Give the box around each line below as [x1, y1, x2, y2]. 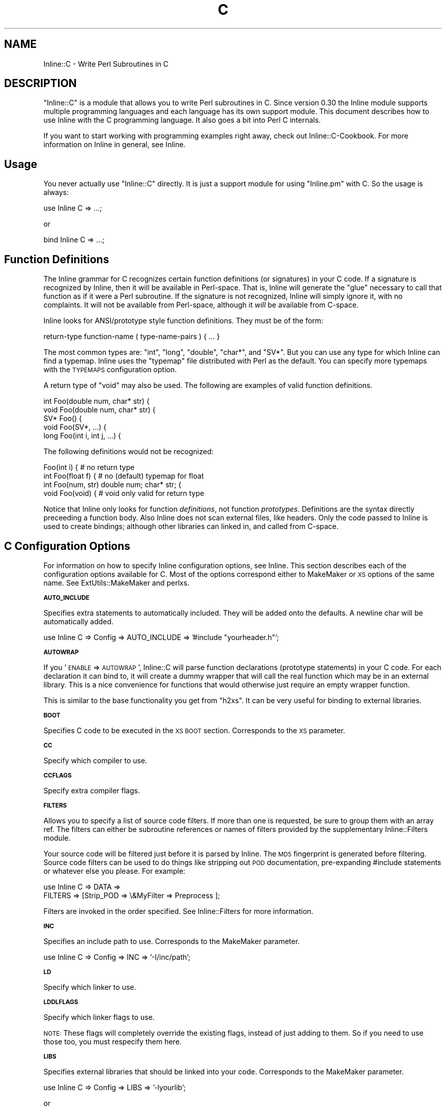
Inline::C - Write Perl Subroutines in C [43, 59, 169, 68]
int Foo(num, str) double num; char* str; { [43, 480, 182, 489]
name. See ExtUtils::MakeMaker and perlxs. [43, 578, 189, 587]
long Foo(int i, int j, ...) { [43, 431, 121, 440]
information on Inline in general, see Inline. [43, 140, 186, 149]
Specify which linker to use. [43, 982, 136, 991]
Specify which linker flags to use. [43, 1012, 155, 1021]
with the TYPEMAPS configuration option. [43, 365, 177, 374]
